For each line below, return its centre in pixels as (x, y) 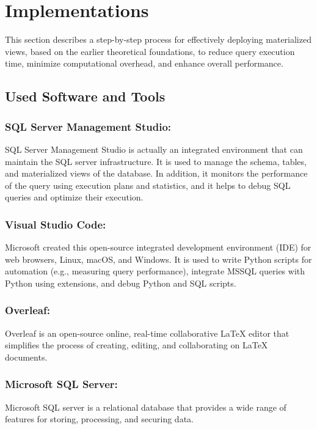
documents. (26, 357)
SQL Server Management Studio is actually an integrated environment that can (154, 149)
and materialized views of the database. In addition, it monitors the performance (156, 173)
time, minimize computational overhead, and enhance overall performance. (144, 63)
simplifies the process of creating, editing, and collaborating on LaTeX (137, 345)
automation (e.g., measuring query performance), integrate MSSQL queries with (155, 271)
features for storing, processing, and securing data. (99, 419)
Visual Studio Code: (56, 224)
